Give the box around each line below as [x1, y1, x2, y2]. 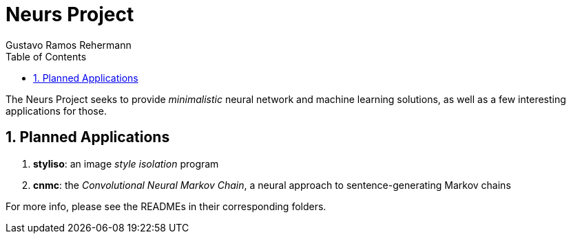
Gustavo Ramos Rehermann [6, 38, 132, 51]
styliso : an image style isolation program [33, 157, 219, 170]
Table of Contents [6, 50, 87, 62]
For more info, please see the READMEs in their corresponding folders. [6, 200, 326, 212]
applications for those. [6, 104, 107, 117]
